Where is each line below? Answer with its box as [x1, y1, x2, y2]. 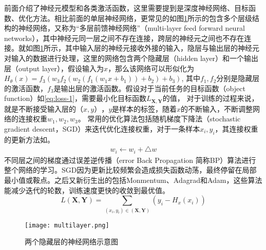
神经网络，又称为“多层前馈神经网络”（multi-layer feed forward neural [18, 23, 245, 33]
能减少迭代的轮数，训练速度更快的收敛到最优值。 [4, 184, 169, 195]
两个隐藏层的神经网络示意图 [25, 236, 118, 247]
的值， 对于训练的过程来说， [162, 93, 259, 103]
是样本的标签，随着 [112, 103, 177, 114]
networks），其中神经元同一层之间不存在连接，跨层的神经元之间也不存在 [4, 32, 244, 43]
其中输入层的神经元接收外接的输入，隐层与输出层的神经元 [65, 43, 259, 53]
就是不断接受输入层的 [4, 103, 76, 114]
